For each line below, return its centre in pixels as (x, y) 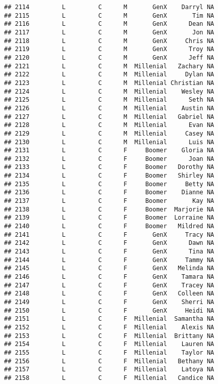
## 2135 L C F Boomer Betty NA (109, 184)
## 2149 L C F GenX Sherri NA (109, 302)
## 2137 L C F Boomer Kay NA (109, 201)
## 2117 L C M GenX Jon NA (109, 32)
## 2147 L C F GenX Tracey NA (109, 285)
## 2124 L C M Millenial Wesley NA (109, 91)
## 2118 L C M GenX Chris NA (109, 41)
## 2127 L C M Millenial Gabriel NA (109, 117)
